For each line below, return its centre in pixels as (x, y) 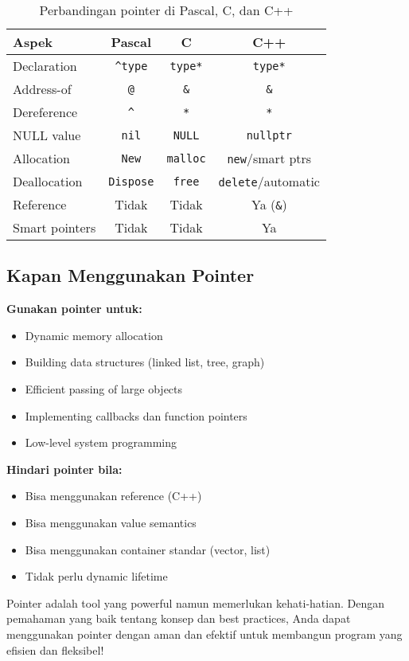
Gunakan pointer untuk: (74, 309)
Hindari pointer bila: (64, 469)
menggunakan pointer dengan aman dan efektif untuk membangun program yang (204, 634)
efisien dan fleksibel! (55, 649)
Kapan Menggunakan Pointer (130, 275)
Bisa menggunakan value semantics (111, 522)
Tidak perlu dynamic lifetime (96, 576)
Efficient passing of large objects (104, 388)
